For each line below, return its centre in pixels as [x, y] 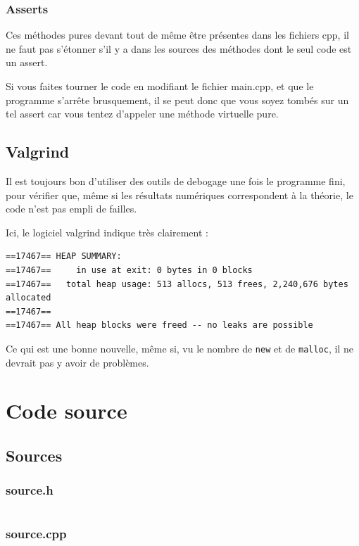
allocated [29, 298]
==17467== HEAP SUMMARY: [64, 256]
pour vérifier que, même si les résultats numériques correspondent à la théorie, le [179, 195]
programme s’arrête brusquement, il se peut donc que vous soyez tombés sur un [177, 100]
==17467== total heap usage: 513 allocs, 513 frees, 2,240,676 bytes [177, 284]
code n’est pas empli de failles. [71, 209]
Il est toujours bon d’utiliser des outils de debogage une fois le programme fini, [176, 180]
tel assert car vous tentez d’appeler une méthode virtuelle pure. [142, 114]
